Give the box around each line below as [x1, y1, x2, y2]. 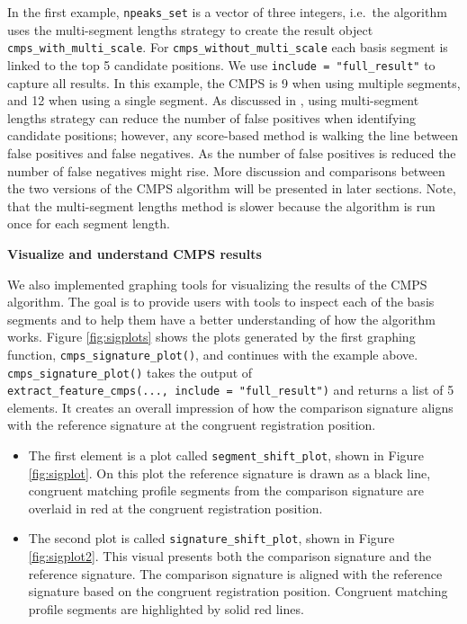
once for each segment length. [7, 214, 170, 233]
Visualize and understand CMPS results [7, 244, 262, 263]
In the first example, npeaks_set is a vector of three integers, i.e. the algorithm [7, 3, 447, 21]
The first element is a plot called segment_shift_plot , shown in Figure [28, 446, 425, 465]
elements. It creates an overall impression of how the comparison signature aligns [7, 397, 454, 416]
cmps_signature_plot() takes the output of [7, 362, 253, 381]
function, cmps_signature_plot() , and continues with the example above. [7, 344, 418, 363]
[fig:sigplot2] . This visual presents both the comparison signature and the [28, 547, 432, 566]
